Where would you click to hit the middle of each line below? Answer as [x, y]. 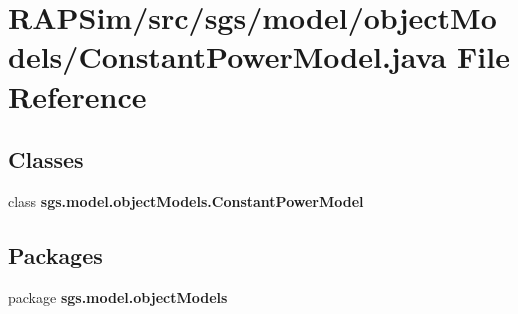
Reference [77, 95]
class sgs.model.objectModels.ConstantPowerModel [186, 200]
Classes [46, 159]
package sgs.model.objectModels [118, 296]
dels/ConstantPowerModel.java [227, 56]
